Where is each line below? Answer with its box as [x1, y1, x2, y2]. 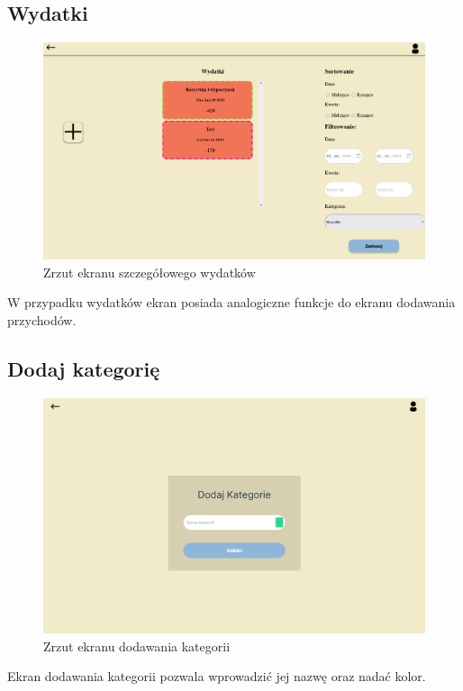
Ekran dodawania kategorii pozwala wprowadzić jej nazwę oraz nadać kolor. [7, 667, 426, 686]
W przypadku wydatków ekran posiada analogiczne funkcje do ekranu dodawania [7, 293, 456, 312]
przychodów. [7, 310, 77, 329]
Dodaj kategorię [7, 354, 160, 382]
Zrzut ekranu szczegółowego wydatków [43, 262, 256, 281]
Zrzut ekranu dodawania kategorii [43, 636, 231, 655]
